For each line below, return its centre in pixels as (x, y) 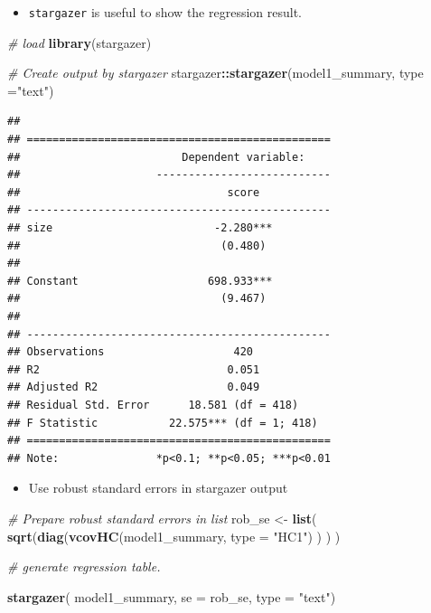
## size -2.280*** (140, 228)
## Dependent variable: (156, 157)
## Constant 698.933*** (140, 281)
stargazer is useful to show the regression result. (165, 12)
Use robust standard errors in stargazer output (158, 488)
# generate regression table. (84, 566)
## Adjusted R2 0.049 (134, 387)
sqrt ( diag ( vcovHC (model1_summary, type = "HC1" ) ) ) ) (174, 536)
